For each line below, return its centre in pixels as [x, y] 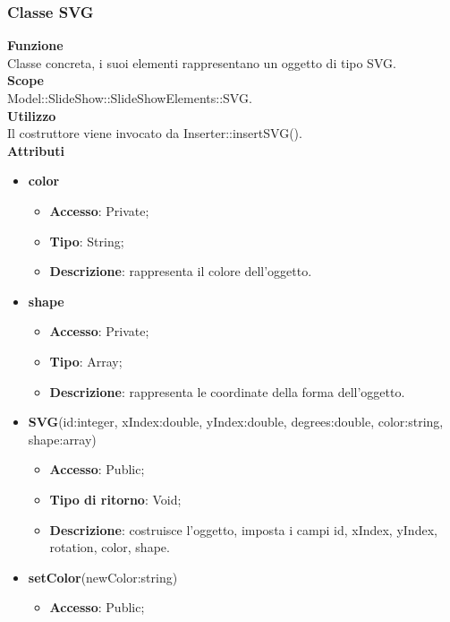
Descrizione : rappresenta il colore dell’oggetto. [181, 271]
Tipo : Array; [86, 361]
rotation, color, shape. [110, 547]
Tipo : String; [87, 241]
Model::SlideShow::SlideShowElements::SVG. [130, 98]
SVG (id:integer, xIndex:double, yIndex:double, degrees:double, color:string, [236, 422]
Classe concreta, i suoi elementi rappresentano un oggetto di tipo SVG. [202, 62]
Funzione [35, 45]
